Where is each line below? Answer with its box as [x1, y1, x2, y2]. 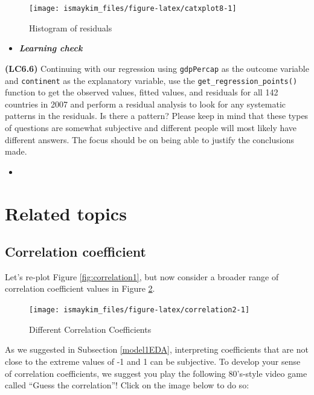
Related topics [5, 201, 127, 225]
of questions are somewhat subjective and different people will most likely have [5, 121, 297, 133]
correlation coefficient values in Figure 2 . [5, 282, 155, 295]
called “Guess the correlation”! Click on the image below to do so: [5, 379, 249, 391]
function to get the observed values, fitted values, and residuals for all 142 [5, 86, 278, 98]
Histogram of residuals [29, 21, 112, 34]
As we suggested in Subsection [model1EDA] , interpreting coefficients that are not [5, 343, 309, 356]
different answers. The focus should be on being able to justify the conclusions [5, 133, 294, 146]
